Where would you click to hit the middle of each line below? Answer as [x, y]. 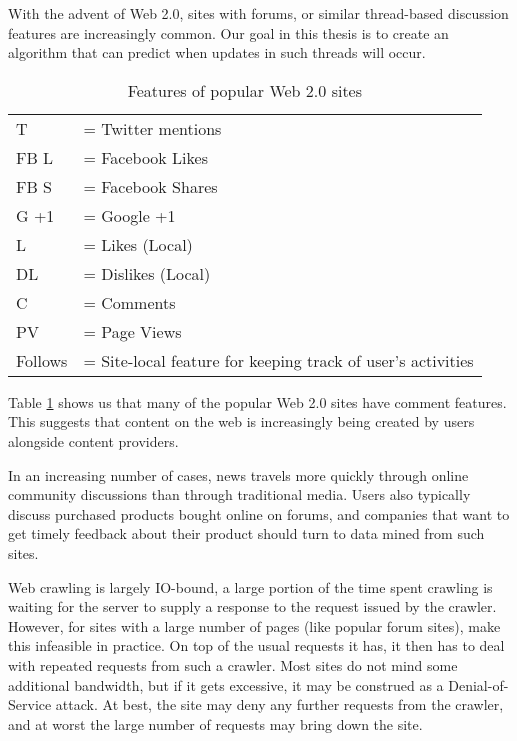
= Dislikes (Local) [147, 273]
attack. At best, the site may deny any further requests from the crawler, [279, 704]
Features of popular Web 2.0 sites [245, 90]
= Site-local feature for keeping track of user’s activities [278, 360]
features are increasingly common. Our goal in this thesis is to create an [228, 32]
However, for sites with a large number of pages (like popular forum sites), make [254, 625]
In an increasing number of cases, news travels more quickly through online [238, 474]
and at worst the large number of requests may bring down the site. [215, 723]
